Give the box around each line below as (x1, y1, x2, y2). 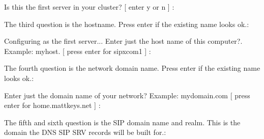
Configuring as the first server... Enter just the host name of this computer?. (4, 36, 243, 46)
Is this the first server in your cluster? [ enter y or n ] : (4, 2, 174, 12)
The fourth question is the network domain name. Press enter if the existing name (4, 63, 260, 73)
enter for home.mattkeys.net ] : (4, 100, 101, 110)
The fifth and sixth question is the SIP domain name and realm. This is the (4, 117, 241, 127)
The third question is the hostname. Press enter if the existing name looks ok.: (4, 18, 249, 29)
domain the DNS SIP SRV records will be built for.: (4, 127, 166, 137)
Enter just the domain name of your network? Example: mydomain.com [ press (4, 90, 250, 100)
